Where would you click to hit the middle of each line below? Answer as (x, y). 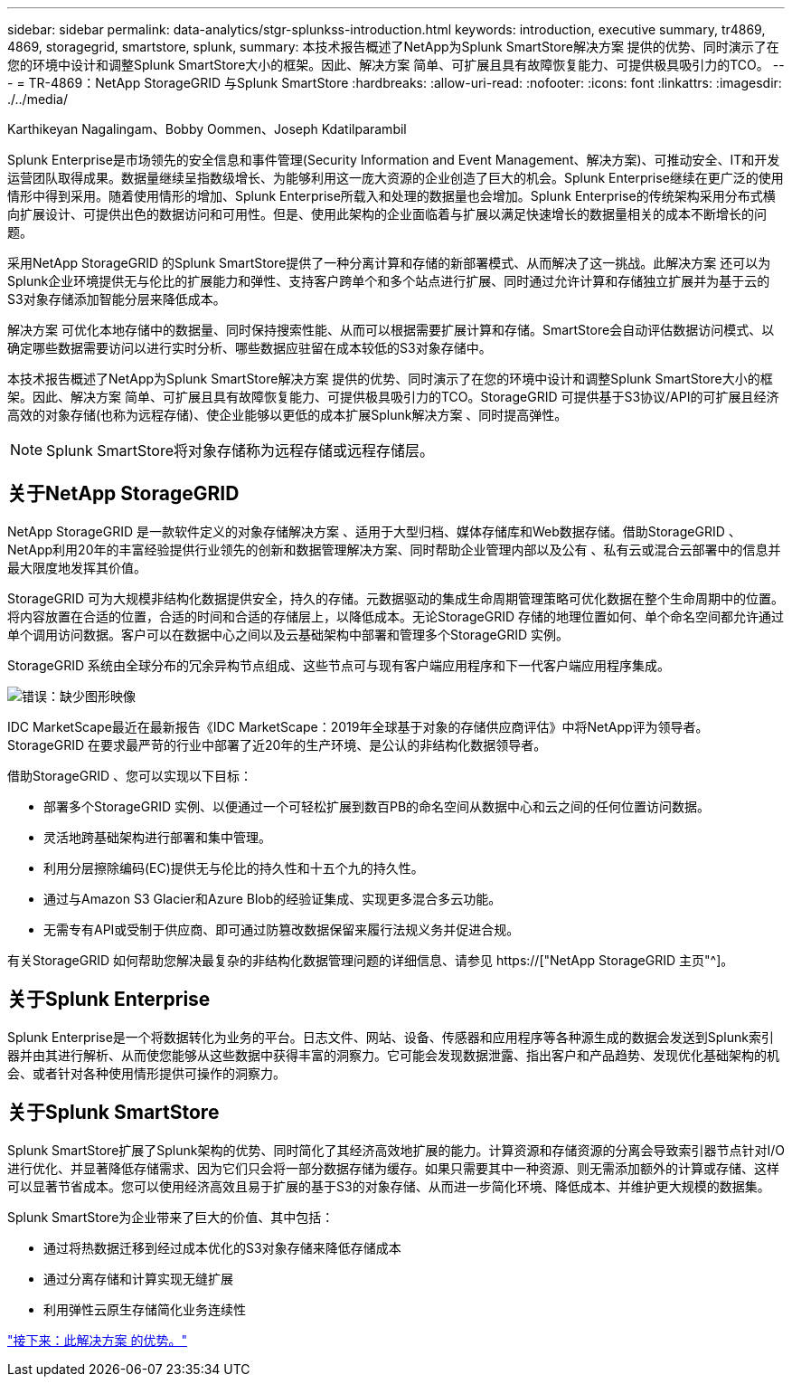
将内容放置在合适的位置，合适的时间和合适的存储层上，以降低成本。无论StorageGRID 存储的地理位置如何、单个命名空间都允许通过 (396, 616)
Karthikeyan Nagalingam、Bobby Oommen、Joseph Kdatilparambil (207, 129)
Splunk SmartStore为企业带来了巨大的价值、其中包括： (171, 1217)
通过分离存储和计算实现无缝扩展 (138, 1278)
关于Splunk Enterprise (109, 1000)
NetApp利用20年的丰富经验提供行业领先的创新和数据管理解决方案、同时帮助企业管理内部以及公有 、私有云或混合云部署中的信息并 (394, 549)
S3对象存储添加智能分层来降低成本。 (117, 299)
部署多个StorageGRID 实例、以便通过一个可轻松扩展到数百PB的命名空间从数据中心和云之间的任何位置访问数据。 (377, 806)
